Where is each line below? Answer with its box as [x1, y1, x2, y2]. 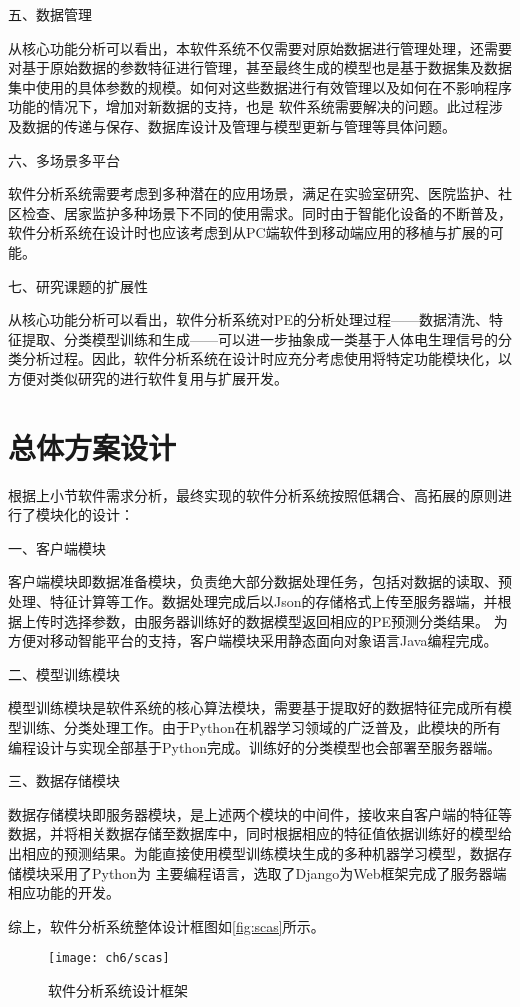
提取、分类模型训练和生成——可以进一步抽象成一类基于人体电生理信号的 [21, 328, 498, 349]
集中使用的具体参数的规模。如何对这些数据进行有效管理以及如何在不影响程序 [8, 76, 512, 97]
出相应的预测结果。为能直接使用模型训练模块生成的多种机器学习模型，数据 [8, 842, 498, 863]
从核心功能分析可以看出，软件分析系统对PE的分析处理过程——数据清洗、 [8, 309, 490, 330]
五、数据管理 [8, 4, 92, 24]
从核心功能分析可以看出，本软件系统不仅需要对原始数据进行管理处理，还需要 [8, 37, 512, 58]
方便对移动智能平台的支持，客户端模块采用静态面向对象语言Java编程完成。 [8, 630, 498, 651]
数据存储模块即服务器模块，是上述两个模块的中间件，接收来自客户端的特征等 [8, 803, 512, 824]
